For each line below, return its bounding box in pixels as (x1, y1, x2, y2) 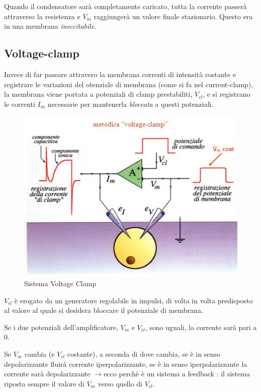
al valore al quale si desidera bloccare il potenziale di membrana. (4, 305, 203, 315)
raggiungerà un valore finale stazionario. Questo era (94, 11, 253, 21)
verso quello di (98, 378, 142, 388)
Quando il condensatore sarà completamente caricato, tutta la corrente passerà (4, 1, 247, 11)
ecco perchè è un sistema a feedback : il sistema (104, 368, 250, 379)
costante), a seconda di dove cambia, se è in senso (67, 348, 220, 359)
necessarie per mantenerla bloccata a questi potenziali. (47, 98, 214, 109)
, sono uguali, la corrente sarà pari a (145, 321, 257, 332)
